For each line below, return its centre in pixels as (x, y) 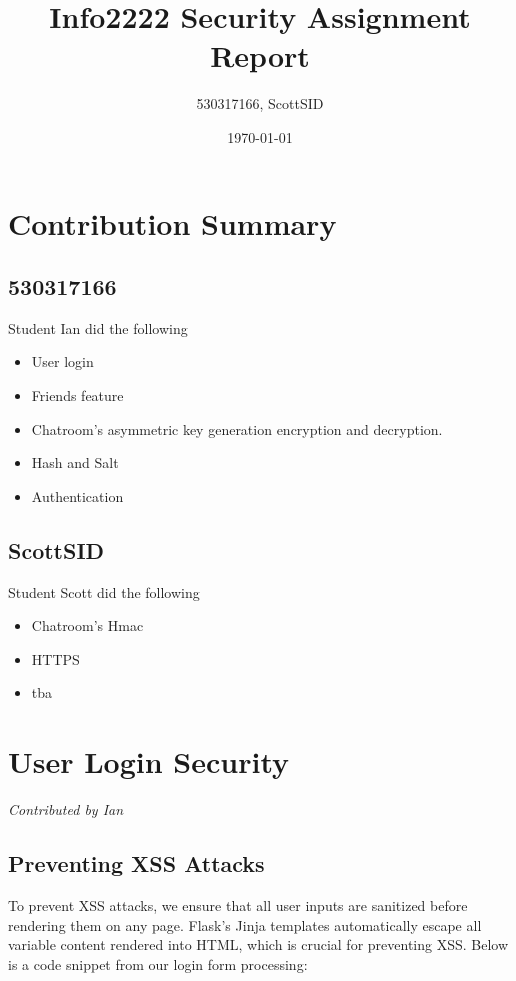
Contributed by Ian (66, 809)
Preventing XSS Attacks (136, 863)
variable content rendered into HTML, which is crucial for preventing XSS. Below (258, 944)
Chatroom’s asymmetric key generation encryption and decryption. (237, 428)
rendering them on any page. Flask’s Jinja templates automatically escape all (245, 924)
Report (260, 55)
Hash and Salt (75, 462)
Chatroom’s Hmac (87, 625)
